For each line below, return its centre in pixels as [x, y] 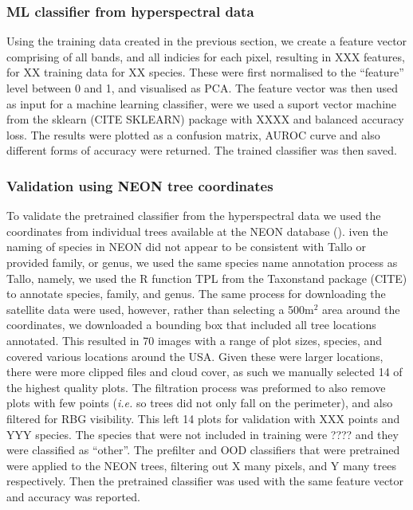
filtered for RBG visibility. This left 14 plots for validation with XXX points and [203, 418]
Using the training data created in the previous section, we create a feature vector [207, 41]
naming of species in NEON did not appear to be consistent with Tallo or [186, 247]
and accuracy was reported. [73, 496]
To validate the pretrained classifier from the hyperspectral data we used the [194, 216]
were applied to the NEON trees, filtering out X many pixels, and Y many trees [202, 465]
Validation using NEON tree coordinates [140, 185]
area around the [361, 309]
